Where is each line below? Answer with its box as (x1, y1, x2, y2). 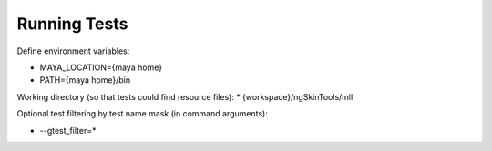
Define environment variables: (16, 45, 130, 56)
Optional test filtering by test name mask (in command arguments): (16, 108, 268, 119)
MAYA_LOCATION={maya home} (39, 62, 163, 73)
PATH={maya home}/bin (39, 75, 131, 86)
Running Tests (16, 14, 128, 34)
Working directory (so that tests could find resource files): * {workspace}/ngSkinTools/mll (16, 91, 354, 102)
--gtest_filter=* (39, 125, 97, 136)
